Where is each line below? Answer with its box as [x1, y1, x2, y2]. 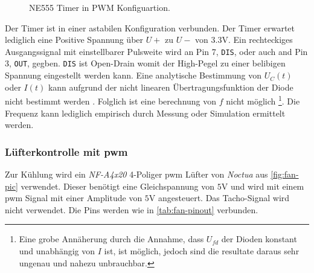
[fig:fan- [271, 167, 299, 180]
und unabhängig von [19, 244, 95, 257]
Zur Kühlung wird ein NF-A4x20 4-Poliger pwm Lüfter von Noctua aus [5, 167, 268, 180]
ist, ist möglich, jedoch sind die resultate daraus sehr [104, 244, 300, 257]
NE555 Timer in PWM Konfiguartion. [29, 1, 170, 13]
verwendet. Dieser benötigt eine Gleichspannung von [21, 179, 215, 192]
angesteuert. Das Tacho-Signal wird [158, 191, 290, 204]
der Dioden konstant [221, 233, 297, 245]
